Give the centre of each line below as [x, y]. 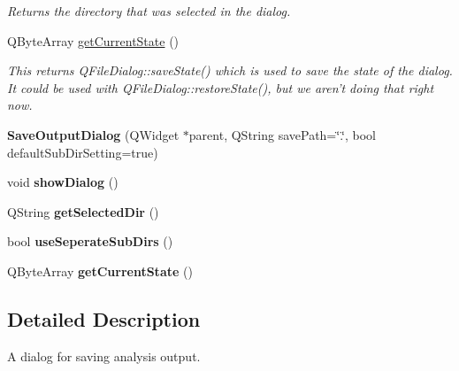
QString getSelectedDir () [83, 211]
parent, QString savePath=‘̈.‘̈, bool [283, 134]
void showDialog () [63, 182]
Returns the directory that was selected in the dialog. [149, 11]
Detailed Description [104, 318]
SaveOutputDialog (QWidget [93, 134]
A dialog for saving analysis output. [104, 356]
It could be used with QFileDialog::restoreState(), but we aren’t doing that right [221, 87]
